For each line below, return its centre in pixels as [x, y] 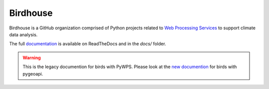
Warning [32, 58]
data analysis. [23, 34]
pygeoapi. [33, 74]
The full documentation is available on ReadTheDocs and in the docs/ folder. [88, 44]
